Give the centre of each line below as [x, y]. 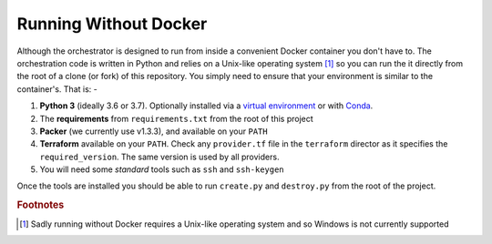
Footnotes [41, 205]
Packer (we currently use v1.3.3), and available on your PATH [154, 131]
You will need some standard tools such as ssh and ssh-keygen [162, 169]
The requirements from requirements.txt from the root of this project [176, 118]
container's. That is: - [57, 89]
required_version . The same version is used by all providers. [159, 157]
